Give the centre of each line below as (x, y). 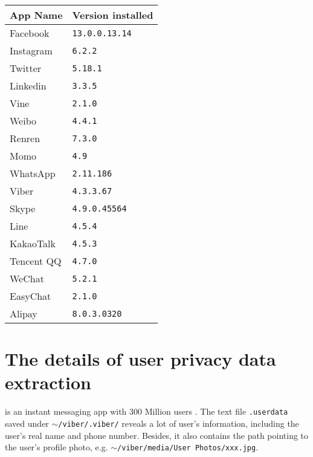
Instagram (31, 50)
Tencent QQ (36, 261)
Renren (25, 138)
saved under (27, 423)
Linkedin (28, 86)
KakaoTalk (33, 243)
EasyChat (31, 296)
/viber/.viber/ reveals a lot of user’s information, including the (179, 423)
